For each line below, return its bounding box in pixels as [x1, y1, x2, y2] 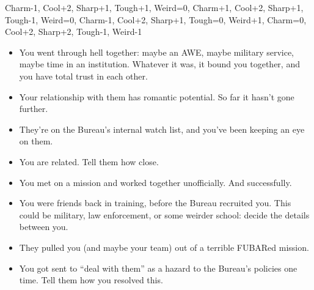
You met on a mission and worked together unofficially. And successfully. [19, 176, 292, 188]
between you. [19, 220, 68, 233]
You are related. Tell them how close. [19, 155, 159, 168]
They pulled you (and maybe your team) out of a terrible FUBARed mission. [19, 240, 309, 253]
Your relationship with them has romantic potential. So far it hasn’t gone [19, 90, 294, 103]
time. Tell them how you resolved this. [19, 273, 163, 286]
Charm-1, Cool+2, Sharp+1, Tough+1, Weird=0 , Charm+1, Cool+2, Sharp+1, [5, 1, 304, 13]
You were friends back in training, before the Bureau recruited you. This [19, 196, 291, 209]
